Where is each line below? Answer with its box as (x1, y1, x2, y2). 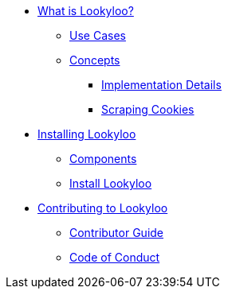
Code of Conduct (69, 250, 160, 264)
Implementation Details (101, 78, 222, 91)
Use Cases (69, 29, 126, 42)
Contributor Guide (69, 226, 164, 239)
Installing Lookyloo (37, 127, 136, 141)
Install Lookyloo (69, 177, 152, 190)
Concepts (69, 53, 120, 67)
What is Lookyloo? (37, 4, 134, 17)
